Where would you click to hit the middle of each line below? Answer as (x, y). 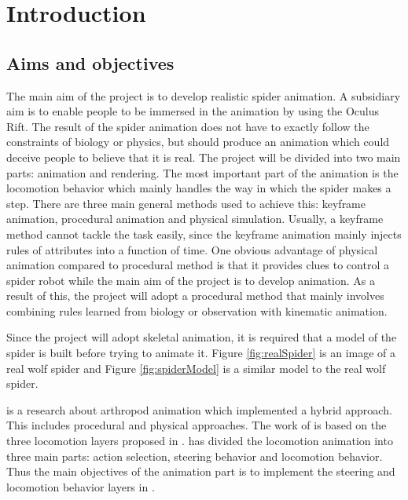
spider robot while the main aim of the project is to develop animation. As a (191, 280)
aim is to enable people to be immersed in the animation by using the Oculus (193, 111)
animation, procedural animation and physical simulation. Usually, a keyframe (195, 219)
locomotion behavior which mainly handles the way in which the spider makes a (199, 188)
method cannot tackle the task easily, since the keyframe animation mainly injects (204, 234)
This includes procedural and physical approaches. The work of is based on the (197, 425)
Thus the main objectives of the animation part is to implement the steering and (201, 471)
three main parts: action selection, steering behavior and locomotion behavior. (195, 456)
